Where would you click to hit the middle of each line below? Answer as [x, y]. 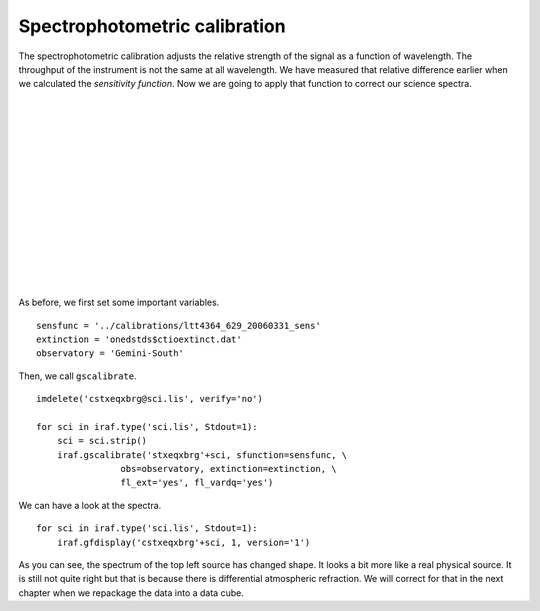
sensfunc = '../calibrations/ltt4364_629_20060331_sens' [179, 325]
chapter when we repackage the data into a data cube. [131, 592]
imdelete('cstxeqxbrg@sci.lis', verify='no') [150, 399]
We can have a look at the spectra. [90, 505]
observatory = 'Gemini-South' [110, 353]
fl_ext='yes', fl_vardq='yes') [197, 483]
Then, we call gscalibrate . [77, 376]
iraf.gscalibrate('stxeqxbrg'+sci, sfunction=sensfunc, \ [202, 454]
